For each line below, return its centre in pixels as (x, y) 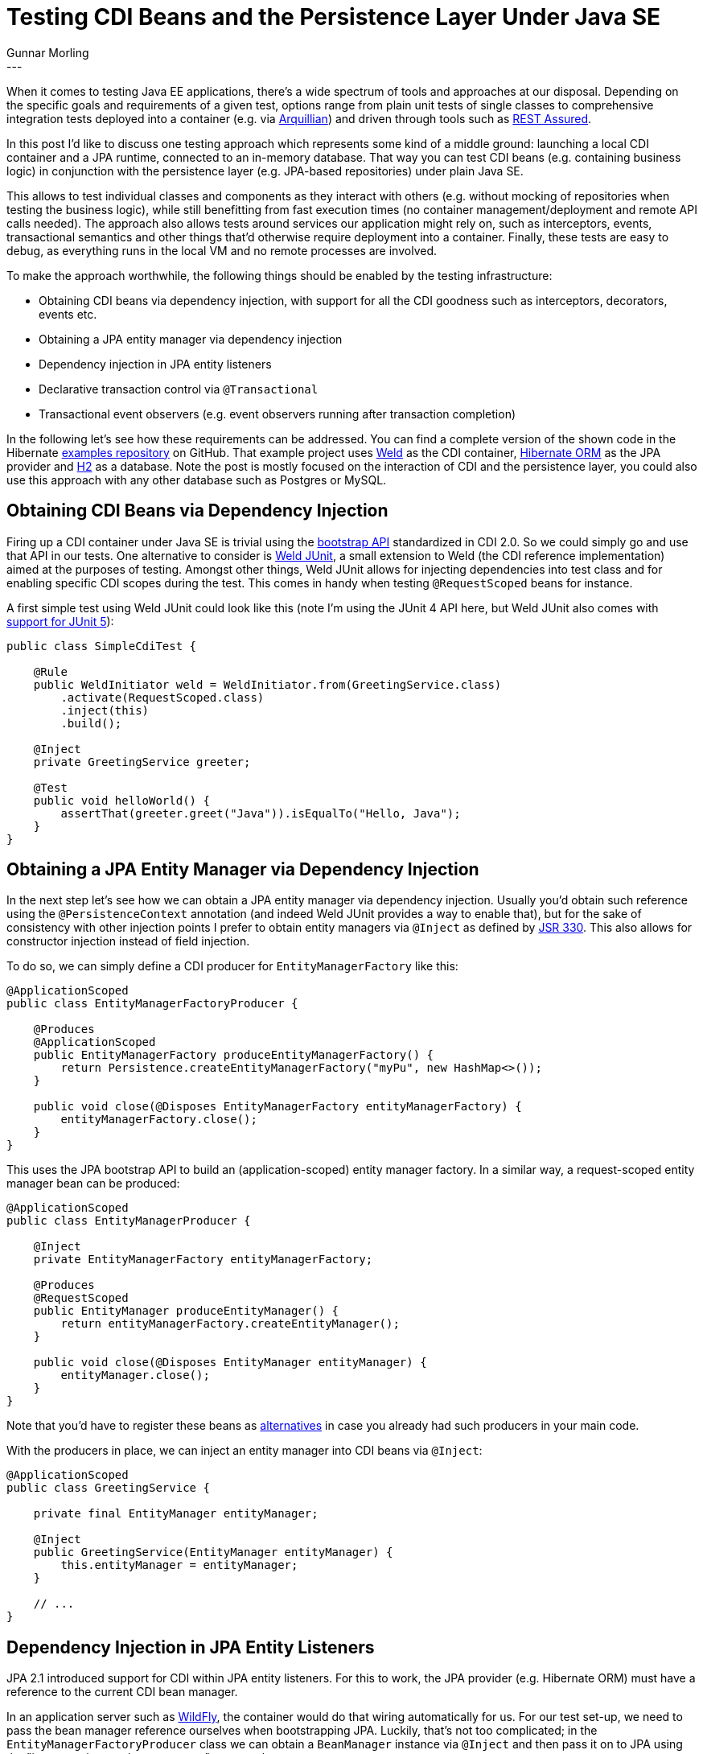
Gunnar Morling (48, 52)
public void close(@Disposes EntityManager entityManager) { (230, 1363)
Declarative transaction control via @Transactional (179, 389)
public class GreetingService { (108, 1488)
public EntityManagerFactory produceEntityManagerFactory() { (234, 1055)
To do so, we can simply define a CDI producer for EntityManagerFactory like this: (232, 966)
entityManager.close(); (135, 1375)
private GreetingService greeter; (142, 762)
